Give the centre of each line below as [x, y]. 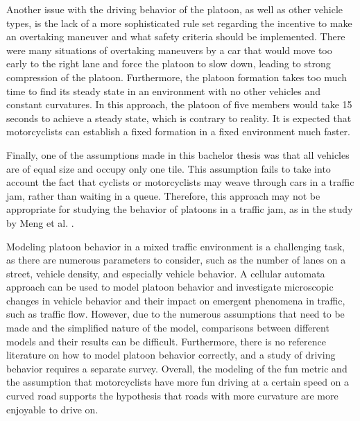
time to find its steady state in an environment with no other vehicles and [164, 91]
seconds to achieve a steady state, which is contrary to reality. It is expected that [179, 118]
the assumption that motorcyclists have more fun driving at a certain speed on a [178, 382]
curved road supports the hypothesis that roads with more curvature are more [172, 396]
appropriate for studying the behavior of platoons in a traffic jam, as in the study [180, 209]
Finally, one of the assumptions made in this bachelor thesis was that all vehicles [178, 154]
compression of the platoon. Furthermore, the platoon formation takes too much [177, 77]
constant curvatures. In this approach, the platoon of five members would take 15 [179, 104]
